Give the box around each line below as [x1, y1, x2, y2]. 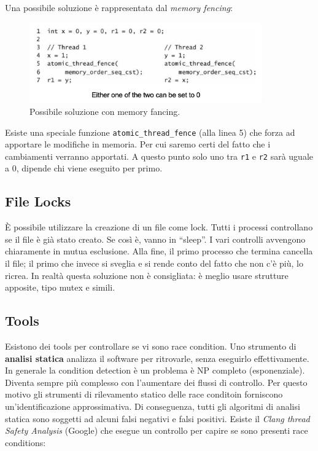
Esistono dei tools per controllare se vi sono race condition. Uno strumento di [5, 340, 297, 353]
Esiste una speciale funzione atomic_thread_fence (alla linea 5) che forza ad [5, 125, 295, 138]
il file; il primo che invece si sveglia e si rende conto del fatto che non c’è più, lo [5, 257, 303, 270]
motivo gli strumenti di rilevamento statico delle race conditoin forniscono [5, 388, 283, 401]
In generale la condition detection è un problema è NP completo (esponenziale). [5, 364, 305, 377]
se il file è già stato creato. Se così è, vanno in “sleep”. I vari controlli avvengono [5, 232, 306, 245]
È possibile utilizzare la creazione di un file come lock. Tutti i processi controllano [5, 221, 313, 233]
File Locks [5, 192, 71, 211]
